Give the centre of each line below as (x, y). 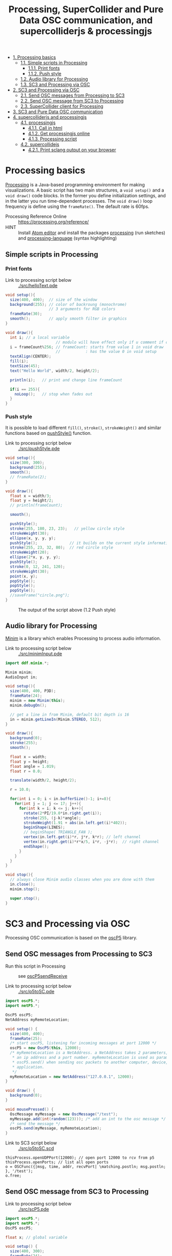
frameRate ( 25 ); (26, 1038)
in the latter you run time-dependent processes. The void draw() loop (79, 201)
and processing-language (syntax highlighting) (68, 238)
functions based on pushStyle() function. (49, 433)
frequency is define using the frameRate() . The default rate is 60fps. (77, 206)
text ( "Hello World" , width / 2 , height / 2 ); (55, 371)
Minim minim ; (19, 672)
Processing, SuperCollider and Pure (86, 9)
